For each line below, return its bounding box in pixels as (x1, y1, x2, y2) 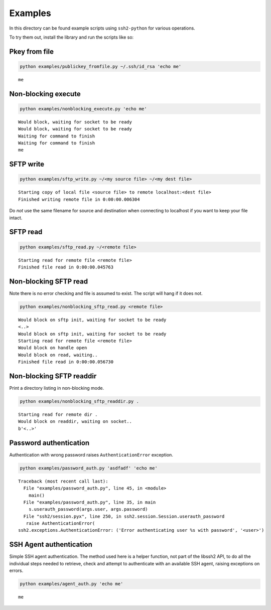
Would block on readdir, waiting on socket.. (18, 419, 132, 424)
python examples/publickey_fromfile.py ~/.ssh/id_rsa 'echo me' (20, 63, 182, 69)
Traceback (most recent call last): (18, 478, 108, 484)
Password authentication (9, 438, 90, 447)
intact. (9, 215, 23, 221)
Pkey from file (9, 47, 54, 56)
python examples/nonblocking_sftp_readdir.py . (20, 399, 139, 404)
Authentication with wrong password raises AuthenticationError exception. (9, 451, 173, 458)
